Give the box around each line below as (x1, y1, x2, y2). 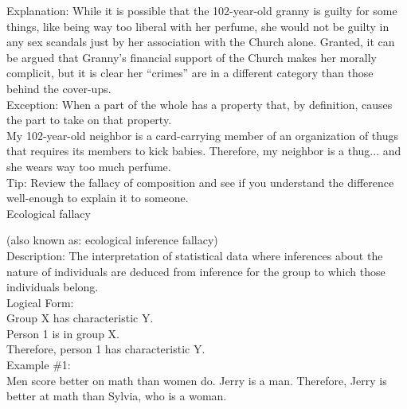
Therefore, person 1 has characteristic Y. (6, 341, 205, 357)
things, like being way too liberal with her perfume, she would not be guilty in (6, 18, 389, 34)
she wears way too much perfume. (6, 158, 171, 174)
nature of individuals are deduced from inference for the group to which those (6, 263, 385, 279)
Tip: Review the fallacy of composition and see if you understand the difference (6, 173, 394, 190)
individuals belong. (6, 279, 99, 295)
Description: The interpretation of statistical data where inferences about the (6, 247, 383, 263)
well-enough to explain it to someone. (6, 189, 189, 206)
